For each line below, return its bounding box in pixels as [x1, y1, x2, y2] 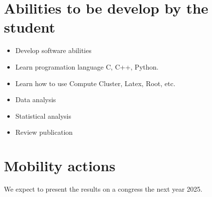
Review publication [15, 127, 73, 137]
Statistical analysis [15, 110, 71, 121]
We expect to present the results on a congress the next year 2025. [4, 184, 203, 194]
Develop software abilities [15, 45, 92, 55]
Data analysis [15, 94, 56, 105]
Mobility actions [4, 156, 116, 176]
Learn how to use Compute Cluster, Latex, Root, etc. [15, 78, 175, 88]
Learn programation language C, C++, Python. [15, 61, 159, 72]
